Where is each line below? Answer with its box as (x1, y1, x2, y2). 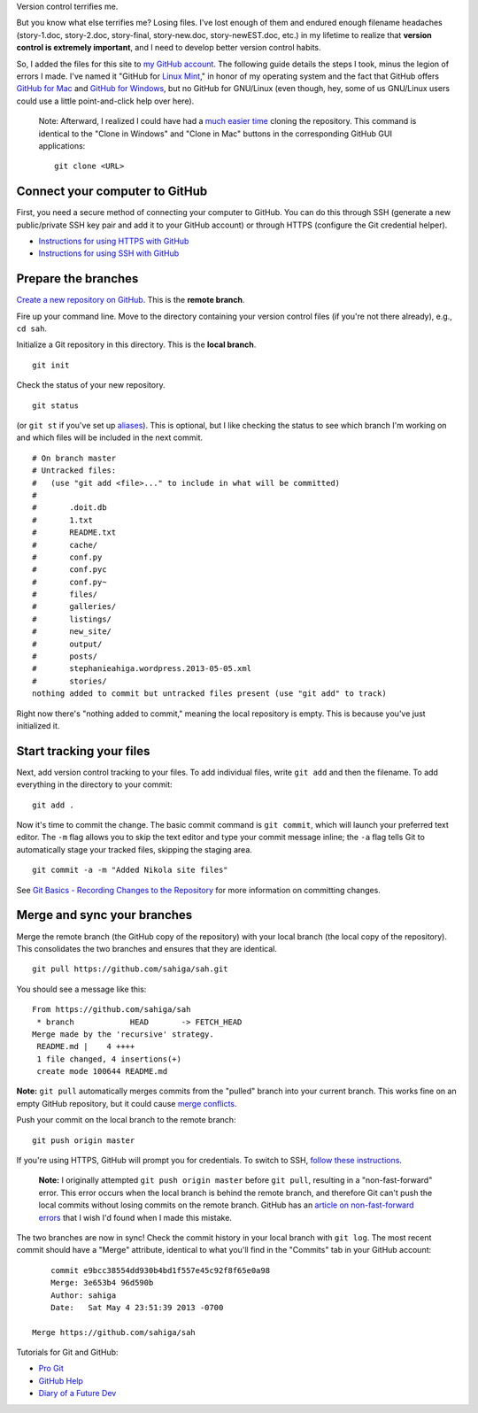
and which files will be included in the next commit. (16, 432, 204, 443)
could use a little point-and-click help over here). (16, 96, 195, 106)
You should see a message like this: (16, 984, 147, 994)
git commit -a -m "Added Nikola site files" (32, 865, 229, 876)
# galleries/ (32, 602, 117, 612)
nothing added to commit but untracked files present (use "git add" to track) (32, 689, 387, 699)
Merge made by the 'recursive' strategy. (32, 1029, 214, 1039)
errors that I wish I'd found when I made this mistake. (38, 1212, 232, 1223)
